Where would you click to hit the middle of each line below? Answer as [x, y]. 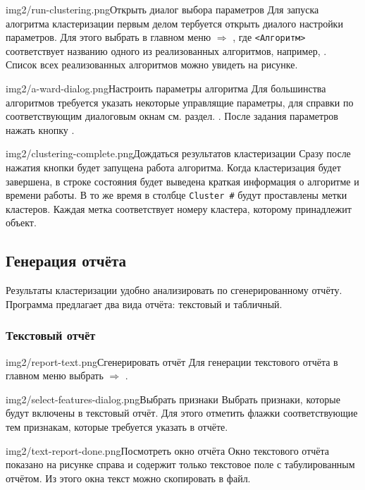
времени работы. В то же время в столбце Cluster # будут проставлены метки [177, 195]
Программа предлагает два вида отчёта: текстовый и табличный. [144, 304]
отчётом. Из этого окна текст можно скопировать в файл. [128, 478]
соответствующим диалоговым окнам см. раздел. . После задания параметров [172, 116]
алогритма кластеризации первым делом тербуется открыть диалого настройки [174, 23]
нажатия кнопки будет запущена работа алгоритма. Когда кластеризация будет [173, 167]
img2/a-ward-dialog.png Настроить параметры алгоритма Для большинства [166, 88]
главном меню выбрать [55, 375]
